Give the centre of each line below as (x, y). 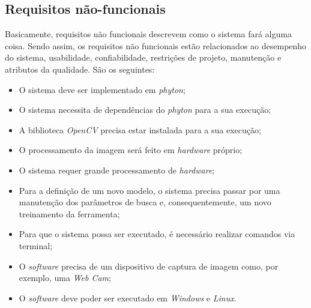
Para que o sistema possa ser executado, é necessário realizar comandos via (157, 234)
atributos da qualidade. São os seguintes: (80, 69)
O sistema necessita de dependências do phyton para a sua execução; (145, 110)
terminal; (36, 245)
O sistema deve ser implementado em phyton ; (102, 89)
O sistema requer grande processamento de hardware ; (117, 170)
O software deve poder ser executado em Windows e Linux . (128, 297)
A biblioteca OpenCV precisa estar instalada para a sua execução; (140, 129)
